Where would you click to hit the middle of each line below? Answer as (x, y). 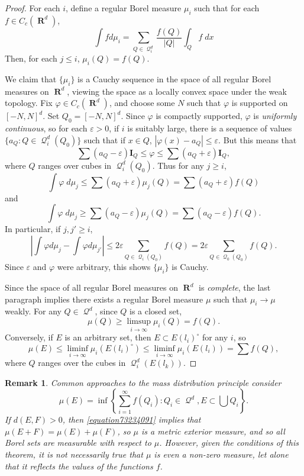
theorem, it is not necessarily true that (74, 454)
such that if (104, 139)
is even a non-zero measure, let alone (221, 454)
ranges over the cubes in (82, 363)
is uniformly (275, 116)
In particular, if (33, 229)
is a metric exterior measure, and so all (213, 431)
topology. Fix (29, 103)
